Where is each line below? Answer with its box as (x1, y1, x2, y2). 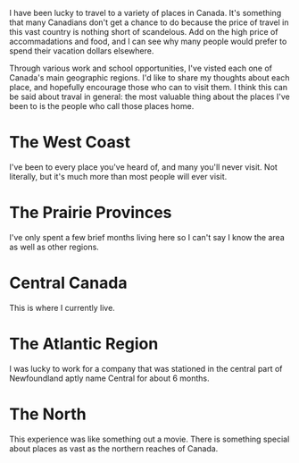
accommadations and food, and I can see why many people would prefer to (9, 36, 287, 46)
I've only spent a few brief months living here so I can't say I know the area (9, 231, 286, 242)
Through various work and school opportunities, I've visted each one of (9, 63, 272, 73)
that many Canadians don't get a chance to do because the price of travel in (9, 17, 289, 28)
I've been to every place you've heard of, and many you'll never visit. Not (9, 161, 278, 173)
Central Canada (9, 273, 128, 293)
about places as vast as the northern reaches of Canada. (9, 442, 219, 454)
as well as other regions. (9, 241, 100, 252)
